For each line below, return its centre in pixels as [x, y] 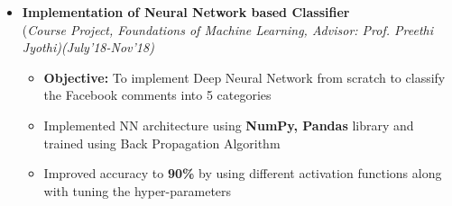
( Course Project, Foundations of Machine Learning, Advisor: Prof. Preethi [228, 29]
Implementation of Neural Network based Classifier [186, 12]
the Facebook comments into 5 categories [157, 95]
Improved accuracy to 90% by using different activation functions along [243, 173]
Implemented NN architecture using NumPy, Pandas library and [229, 125]
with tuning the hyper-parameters [138, 190]
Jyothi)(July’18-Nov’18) [88, 47]
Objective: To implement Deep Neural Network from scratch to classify [244, 77]
